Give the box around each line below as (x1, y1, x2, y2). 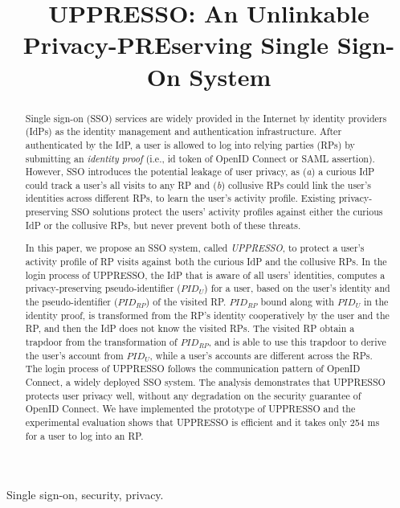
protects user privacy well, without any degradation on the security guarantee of (25, 388, 361, 402)
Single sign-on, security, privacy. (6, 486, 164, 503)
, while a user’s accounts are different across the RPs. (149, 348, 373, 362)
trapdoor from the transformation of (25, 334, 178, 348)
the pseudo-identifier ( (25, 294, 118, 308)
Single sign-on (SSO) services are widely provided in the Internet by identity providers (25, 111, 387, 125)
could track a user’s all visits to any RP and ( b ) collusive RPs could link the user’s (25, 178, 371, 191)
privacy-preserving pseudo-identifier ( (25, 281, 181, 295)
